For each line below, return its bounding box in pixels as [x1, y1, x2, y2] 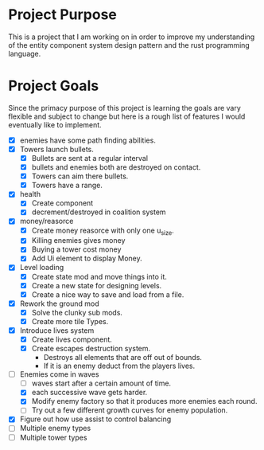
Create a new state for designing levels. [31, 280, 162, 290]
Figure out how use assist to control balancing [19, 414, 172, 424]
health [19, 190, 41, 199]
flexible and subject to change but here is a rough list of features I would [8, 112, 246, 121]
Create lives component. [31, 335, 113, 344]
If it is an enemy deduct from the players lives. [43, 361, 196, 371]
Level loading [19, 263, 64, 272]
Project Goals [8, 77, 99, 95]
